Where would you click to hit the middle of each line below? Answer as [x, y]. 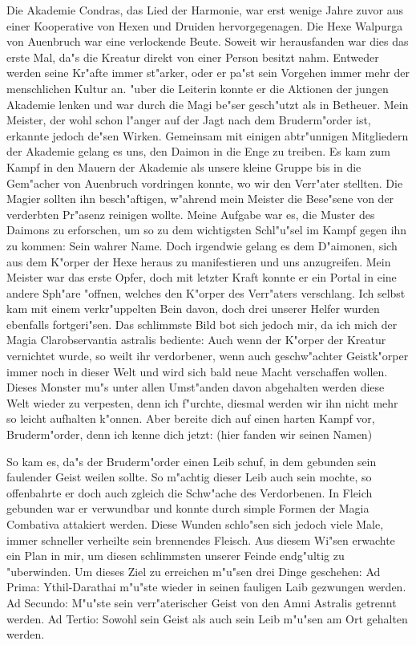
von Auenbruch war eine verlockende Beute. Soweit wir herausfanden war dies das [208, 41]
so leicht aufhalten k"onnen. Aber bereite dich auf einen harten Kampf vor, [191, 418]
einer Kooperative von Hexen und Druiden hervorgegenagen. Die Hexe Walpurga [205, 25]
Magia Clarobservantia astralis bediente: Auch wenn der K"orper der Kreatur [196, 340]
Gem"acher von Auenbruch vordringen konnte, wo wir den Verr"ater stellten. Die [205, 183]
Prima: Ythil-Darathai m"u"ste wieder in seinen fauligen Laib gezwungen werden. [206, 587]
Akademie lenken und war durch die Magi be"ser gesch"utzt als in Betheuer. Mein [208, 104]
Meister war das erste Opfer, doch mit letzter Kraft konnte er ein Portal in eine [202, 277]
